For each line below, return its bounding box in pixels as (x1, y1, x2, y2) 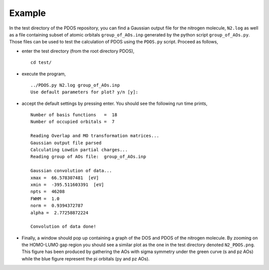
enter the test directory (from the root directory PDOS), (21, 48, 134, 54)
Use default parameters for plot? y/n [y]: (30, 89, 138, 95)
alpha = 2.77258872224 (30, 210, 89, 216)
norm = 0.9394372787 (30, 203, 83, 209)
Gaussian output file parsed (30, 140, 102, 146)
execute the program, (21, 70, 66, 77)
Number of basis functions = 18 (30, 112, 118, 118)
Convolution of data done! (30, 224, 97, 230)
